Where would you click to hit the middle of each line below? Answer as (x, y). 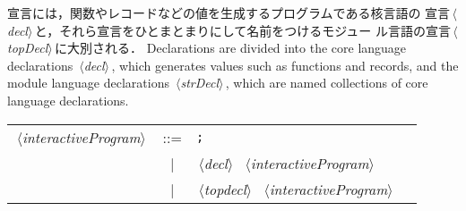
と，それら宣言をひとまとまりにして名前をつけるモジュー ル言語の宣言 (242, 30)
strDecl (200, 83)
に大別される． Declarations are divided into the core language (231, 48)
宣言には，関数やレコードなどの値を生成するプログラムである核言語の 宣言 (229, 13)
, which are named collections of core (327, 83)
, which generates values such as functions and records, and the (285, 65)
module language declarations (88, 83)
